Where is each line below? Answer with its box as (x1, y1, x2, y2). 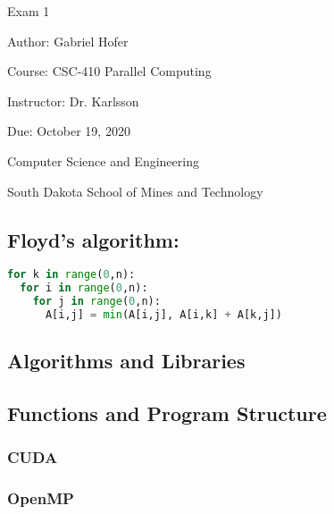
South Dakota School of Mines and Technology (7, 181, 263, 200)
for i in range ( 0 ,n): (20, 282, 148, 295)
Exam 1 (7, 2, 50, 20)
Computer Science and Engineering (7, 151, 199, 170)
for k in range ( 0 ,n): (7, 268, 136, 282)
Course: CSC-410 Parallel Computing (7, 62, 212, 80)
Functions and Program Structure (7, 400, 327, 427)
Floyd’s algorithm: (7, 225, 180, 253)
